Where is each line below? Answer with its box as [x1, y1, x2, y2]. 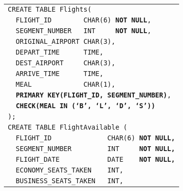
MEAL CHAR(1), [16, 80, 115, 88]
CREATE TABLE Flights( [8, 5, 91, 13]
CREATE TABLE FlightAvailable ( [8, 123, 128, 131]
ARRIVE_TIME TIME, [16, 70, 104, 77]
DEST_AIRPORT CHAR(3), [16, 59, 115, 67]
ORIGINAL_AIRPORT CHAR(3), [16, 38, 115, 45]
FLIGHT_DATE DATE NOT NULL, [16, 155, 175, 163]
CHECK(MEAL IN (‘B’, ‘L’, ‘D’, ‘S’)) [16, 102, 155, 110]
